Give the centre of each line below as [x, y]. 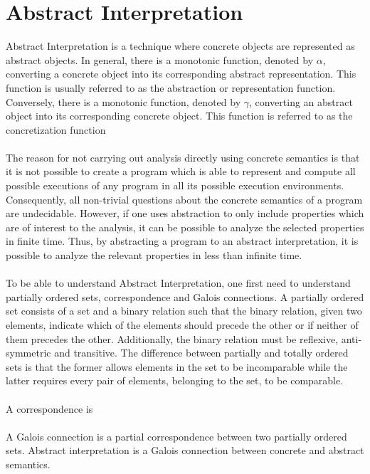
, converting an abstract [301, 101]
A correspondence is [49, 408]
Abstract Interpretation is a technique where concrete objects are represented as [180, 46]
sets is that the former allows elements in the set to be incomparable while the [177, 366]
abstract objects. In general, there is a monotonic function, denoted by [160, 59]
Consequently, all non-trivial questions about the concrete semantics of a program [184, 199]
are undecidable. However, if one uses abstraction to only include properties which [185, 213]
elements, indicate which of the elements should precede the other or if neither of [182, 325]
